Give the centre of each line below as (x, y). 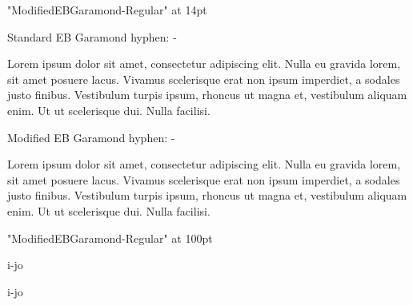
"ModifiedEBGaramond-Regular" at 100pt (110, 238)
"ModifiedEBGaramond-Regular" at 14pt (107, 10)
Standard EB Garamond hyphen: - (92, 36)
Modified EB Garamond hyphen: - (91, 137)
